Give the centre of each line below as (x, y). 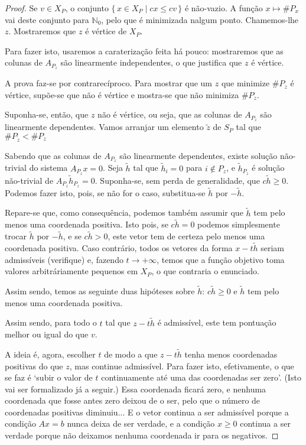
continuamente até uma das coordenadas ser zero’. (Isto (201, 377)
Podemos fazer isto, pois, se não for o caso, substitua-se (105, 192)
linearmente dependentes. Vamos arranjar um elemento (104, 127)
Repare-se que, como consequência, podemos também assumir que (124, 212)
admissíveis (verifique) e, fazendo (64, 259)
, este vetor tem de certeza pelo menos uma (186, 236)
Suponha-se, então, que (47, 114)
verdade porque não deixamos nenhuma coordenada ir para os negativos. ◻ (142, 435)
